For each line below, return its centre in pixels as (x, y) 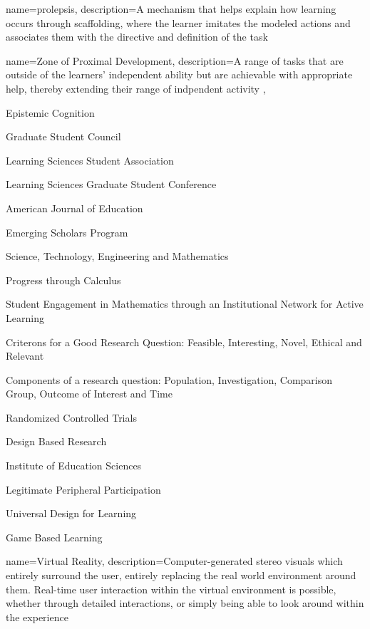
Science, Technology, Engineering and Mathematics (117, 256)
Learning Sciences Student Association (90, 160)
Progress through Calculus (63, 280)
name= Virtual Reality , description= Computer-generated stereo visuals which (174, 561)
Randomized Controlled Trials (71, 417)
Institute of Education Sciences (74, 466)
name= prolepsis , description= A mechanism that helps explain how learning (171, 9)
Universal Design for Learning (71, 513)
